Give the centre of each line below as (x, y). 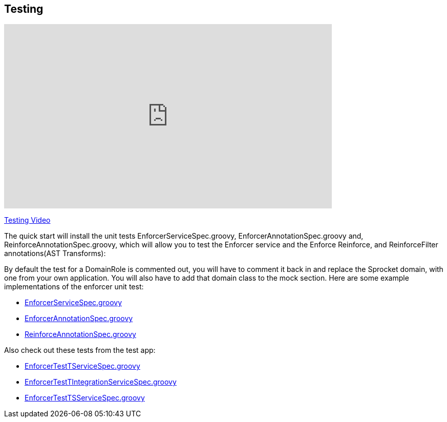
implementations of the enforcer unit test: (74, 287)
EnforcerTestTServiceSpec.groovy (82, 366)
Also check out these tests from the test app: (80, 350)
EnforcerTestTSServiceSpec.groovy (85, 398)
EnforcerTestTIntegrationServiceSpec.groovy (101, 382)
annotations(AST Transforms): (55, 254)
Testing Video (27, 220)
